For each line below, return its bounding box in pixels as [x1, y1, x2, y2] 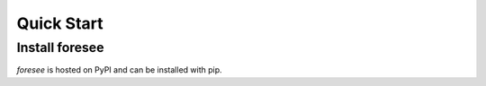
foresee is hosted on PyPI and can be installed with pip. [16, 64, 222, 75]
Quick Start [16, 13, 103, 33]
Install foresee [16, 39, 104, 56]
